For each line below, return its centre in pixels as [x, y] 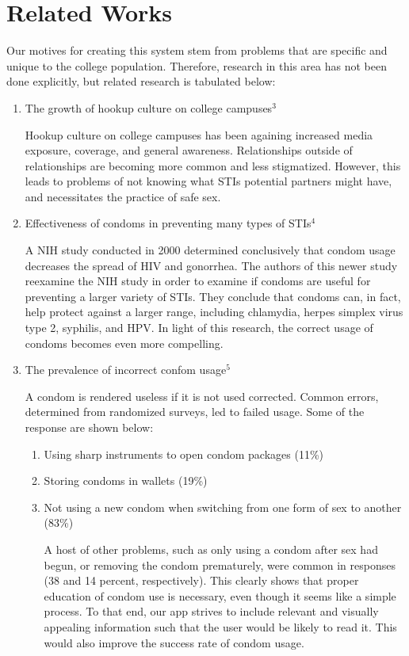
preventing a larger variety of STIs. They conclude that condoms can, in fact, [213, 296]
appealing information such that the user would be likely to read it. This [220, 626]
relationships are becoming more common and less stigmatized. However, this [213, 165]
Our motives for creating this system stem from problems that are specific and [197, 50]
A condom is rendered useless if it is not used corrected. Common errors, [202, 396]
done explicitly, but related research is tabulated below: [141, 81]
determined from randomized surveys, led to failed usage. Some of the [195, 412]
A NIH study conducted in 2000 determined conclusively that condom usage [210, 250]
